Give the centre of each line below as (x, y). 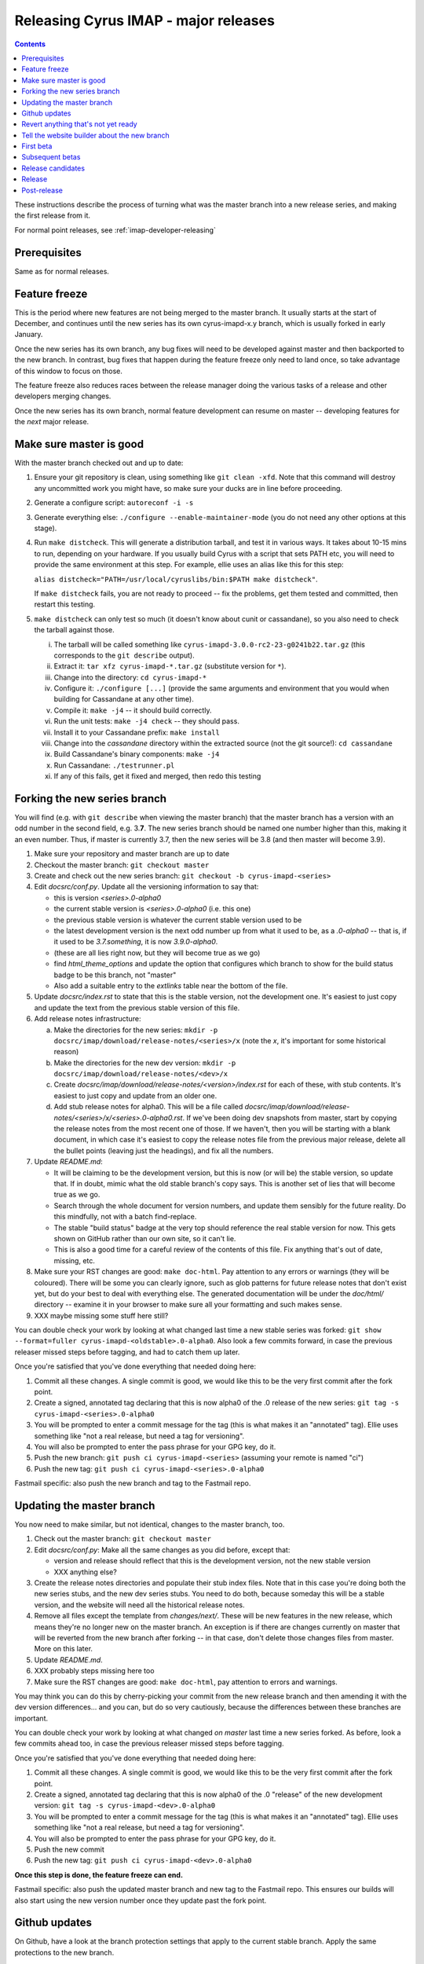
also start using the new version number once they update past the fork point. (141, 1900)
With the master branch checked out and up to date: (99, 463)
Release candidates (53, 168)
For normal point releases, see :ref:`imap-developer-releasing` (115, 230)
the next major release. (52, 422)
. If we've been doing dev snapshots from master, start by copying (289, 1118)
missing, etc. (75, 1260)
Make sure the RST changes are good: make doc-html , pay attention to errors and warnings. (186, 1682)
